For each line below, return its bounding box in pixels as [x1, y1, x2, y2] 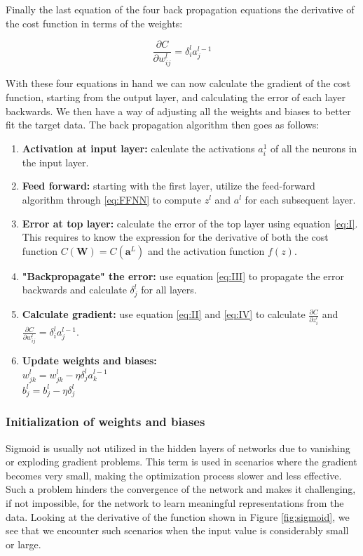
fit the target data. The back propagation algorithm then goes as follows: [6, 117, 320, 132]
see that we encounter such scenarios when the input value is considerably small [6, 523, 349, 538]
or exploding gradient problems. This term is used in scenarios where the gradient [6, 454, 357, 469]
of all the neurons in [270, 140, 357, 155]
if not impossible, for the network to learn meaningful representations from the [6, 495, 344, 510]
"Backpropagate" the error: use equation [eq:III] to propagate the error [22, 268, 344, 283]
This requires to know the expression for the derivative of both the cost [22, 230, 329, 244]
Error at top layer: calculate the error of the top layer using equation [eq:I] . [22, 216, 358, 230]
